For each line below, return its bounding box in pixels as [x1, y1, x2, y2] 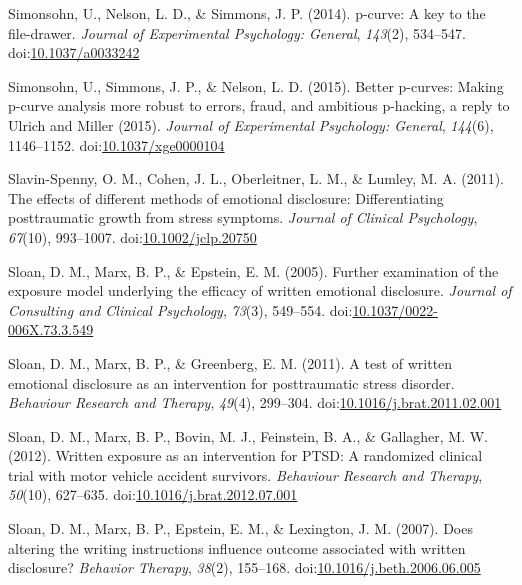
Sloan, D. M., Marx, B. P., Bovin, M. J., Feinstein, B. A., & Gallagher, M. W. [8, 425, 489, 446]
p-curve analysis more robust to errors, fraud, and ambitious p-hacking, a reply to [8, 95, 510, 116]
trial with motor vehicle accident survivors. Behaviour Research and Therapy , [8, 464, 483, 485]
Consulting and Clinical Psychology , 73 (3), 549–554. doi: [8, 299, 353, 320]
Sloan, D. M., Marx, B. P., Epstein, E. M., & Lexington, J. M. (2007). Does [8, 518, 473, 539]
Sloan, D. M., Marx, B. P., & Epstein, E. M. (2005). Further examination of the [8, 260, 499, 281]
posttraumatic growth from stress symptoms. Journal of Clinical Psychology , [8, 207, 478, 228]
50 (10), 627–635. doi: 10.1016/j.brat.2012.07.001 [8, 484, 298, 505]
